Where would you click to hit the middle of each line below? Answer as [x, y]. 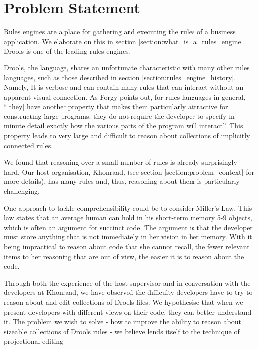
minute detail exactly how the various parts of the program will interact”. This [124, 126]
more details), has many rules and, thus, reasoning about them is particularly [122, 181]
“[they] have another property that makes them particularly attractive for [116, 106]
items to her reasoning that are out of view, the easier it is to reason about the [124, 256]
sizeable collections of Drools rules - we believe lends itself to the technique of [122, 331]
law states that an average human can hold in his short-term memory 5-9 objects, [128, 217]
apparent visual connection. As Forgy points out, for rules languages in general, [125, 96]
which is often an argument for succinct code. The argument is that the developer [128, 227]
